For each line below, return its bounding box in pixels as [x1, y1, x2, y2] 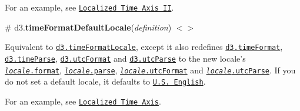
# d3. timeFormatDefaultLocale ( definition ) [5, 21, 172, 33]
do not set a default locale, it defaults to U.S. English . [5, 75, 206, 88]
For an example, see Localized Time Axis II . [5, 1, 174, 13]
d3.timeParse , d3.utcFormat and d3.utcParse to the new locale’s [5, 52, 246, 64]
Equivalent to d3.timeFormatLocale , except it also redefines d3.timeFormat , [5, 41, 283, 53]
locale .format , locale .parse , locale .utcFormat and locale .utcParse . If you [5, 63, 296, 76]
